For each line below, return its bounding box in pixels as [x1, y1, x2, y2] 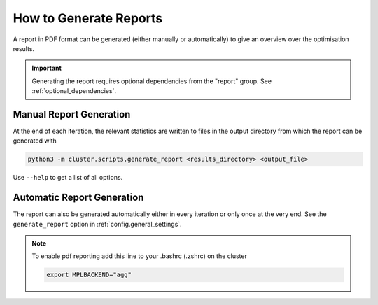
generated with [13, 136, 57, 145]
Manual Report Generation [13, 108, 131, 120]
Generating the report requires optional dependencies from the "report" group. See [31, 77, 272, 85]
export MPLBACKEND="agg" [46, 271, 132, 279]
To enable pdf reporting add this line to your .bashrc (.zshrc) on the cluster [31, 252, 248, 260]
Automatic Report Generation [13, 192, 144, 204]
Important [31, 64, 62, 73]
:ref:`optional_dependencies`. [31, 87, 117, 95]
